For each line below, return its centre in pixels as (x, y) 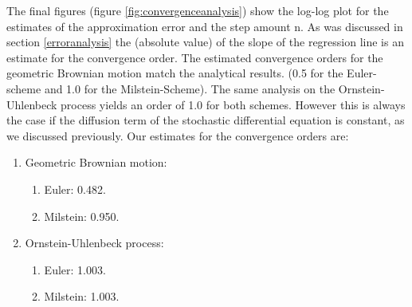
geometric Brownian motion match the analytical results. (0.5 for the (175, 73)
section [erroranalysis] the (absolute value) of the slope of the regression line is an (205, 42)
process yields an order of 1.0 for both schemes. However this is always (233, 104)
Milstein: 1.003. (82, 296)
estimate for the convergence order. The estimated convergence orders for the (195, 57)
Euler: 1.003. (75, 269)
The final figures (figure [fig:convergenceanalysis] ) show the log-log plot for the (198, 10)
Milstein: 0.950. (82, 216)
